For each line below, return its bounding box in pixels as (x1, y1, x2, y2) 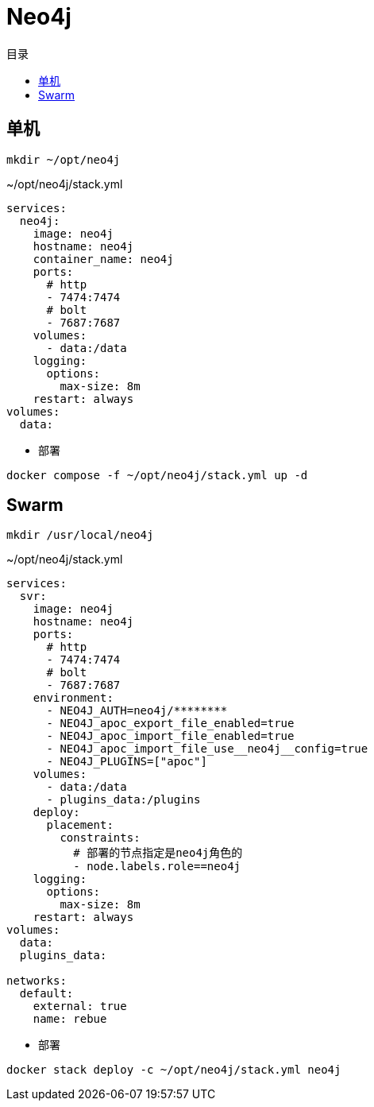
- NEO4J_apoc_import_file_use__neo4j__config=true (46, 742, 368, 756)
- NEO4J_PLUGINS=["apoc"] (46, 755, 207, 768)
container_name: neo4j (33, 252, 174, 265)
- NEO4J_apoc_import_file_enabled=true (46, 730, 295, 743)
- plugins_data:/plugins (46, 793, 201, 807)
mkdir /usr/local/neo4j (6, 528, 154, 542)
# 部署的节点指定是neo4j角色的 (73, 846, 243, 860)
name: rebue (33, 1012, 107, 1026)
